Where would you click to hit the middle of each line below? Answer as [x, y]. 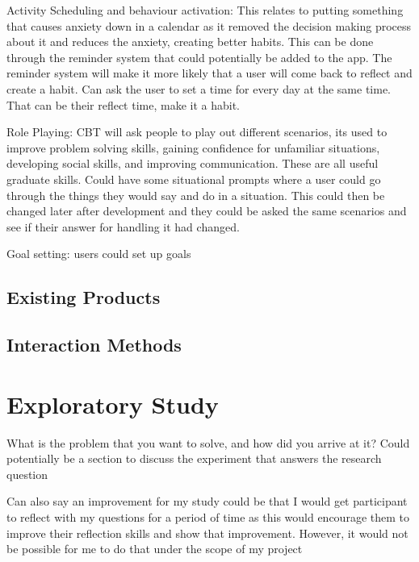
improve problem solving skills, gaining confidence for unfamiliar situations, [193, 147]
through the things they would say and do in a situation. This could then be [196, 195]
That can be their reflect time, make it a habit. [124, 104]
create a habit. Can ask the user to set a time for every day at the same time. [199, 88]
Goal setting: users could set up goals [99, 254]
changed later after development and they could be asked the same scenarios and [207, 211]
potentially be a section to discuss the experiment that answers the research [194, 458]
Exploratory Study [113, 404]
